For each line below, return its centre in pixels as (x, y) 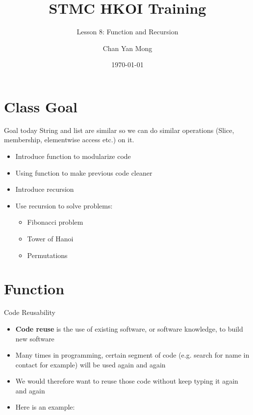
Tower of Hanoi (50, 238)
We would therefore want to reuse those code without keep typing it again (127, 381)
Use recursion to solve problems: (64, 205)
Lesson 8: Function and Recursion (127, 32)
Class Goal (41, 106)
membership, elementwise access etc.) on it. (69, 140)
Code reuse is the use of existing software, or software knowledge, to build (129, 328)
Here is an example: (45, 407)
